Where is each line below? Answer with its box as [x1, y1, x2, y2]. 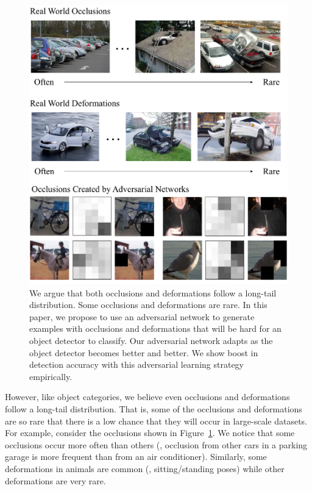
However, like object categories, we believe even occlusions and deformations [5, 390, 290, 403]
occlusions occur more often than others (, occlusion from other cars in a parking [5, 438, 308, 451]
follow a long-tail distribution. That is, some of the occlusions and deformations [5, 402, 302, 415]
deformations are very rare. [5, 474, 106, 487]
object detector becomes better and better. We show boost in [29, 346, 258, 359]
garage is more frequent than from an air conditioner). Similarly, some [5, 450, 267, 463]
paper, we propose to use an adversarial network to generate [29, 310, 255, 323]
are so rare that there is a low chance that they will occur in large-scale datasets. [5, 414, 307, 427]
